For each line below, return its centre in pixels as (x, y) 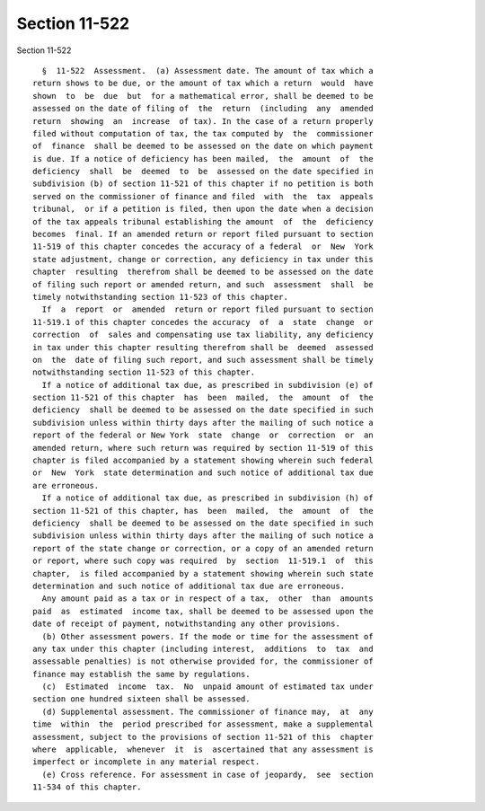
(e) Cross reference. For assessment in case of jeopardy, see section (207, 774)
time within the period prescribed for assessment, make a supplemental (203, 724)
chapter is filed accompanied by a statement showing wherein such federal (203, 461)
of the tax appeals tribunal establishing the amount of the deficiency (203, 221)
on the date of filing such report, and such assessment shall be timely (203, 360)
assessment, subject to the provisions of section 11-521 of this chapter (203, 737)
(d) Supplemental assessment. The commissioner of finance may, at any (207, 711)
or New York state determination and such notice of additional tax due (203, 473)
